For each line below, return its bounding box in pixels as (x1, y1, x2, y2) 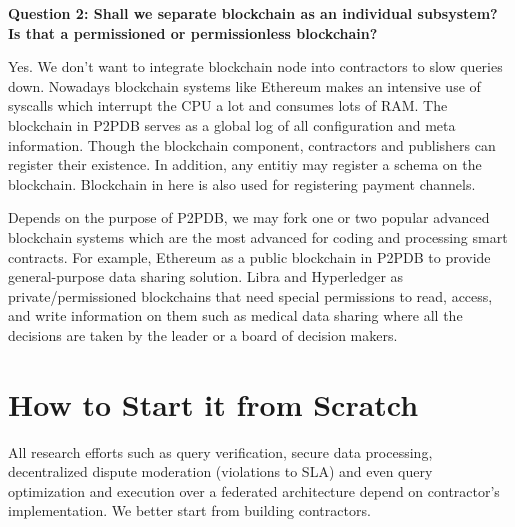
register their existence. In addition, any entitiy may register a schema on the (8, 154, 482, 175)
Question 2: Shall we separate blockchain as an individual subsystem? (8, 3, 498, 23)
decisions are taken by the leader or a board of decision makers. (8, 324, 398, 345)
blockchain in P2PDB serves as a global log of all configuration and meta (8, 114, 456, 135)
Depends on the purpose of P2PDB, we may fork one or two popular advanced (8, 207, 490, 228)
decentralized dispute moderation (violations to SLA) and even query (8, 461, 433, 482)
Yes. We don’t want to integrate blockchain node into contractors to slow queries (8, 56, 503, 77)
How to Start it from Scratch (8, 383, 419, 424)
